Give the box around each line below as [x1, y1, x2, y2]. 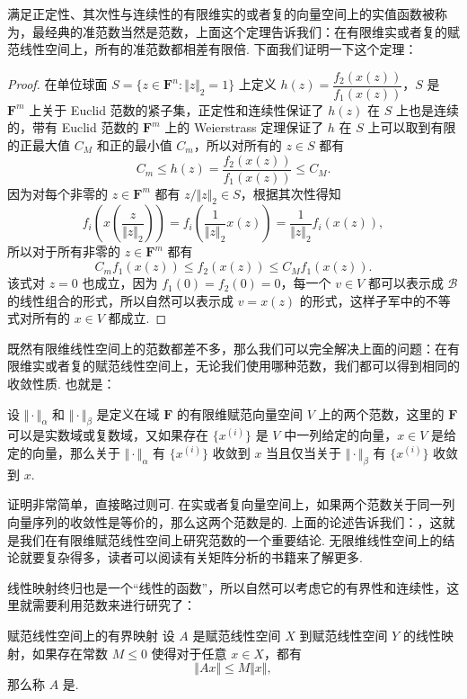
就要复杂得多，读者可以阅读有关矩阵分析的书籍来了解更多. [19, 548, 363, 567]
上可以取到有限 [367, 118, 456, 137]
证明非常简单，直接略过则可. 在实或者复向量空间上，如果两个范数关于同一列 [7, 495, 455, 514]
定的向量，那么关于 [7, 444, 120, 462]
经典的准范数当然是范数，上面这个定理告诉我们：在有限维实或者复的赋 [44, 22, 460, 40]
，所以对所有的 [193, 136, 282, 155]
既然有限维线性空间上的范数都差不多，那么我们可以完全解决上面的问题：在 [7, 338, 447, 357]
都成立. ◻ [108, 309, 167, 327]
